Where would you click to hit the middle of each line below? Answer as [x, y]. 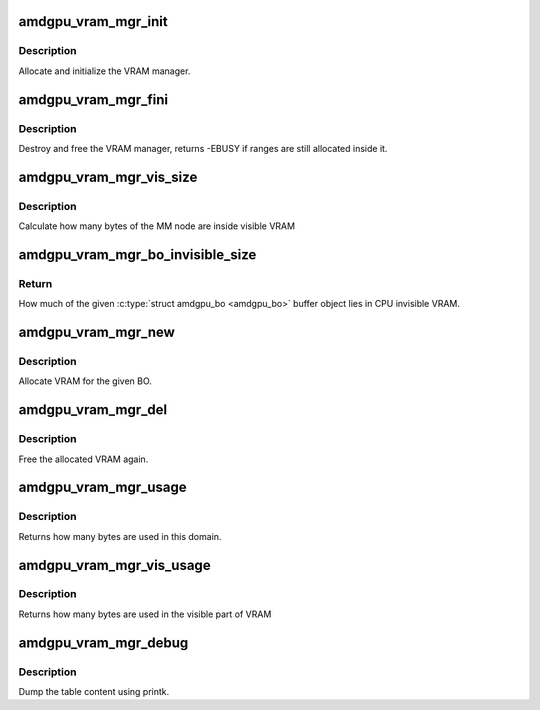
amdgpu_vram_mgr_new [96, 332]
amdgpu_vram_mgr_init [93, 21]
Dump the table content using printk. [94, 692]
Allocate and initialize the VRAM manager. [104, 71]
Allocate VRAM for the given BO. [85, 381]
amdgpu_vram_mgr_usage [102, 487]
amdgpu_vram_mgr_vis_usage [114, 565]
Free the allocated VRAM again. [83, 459]
